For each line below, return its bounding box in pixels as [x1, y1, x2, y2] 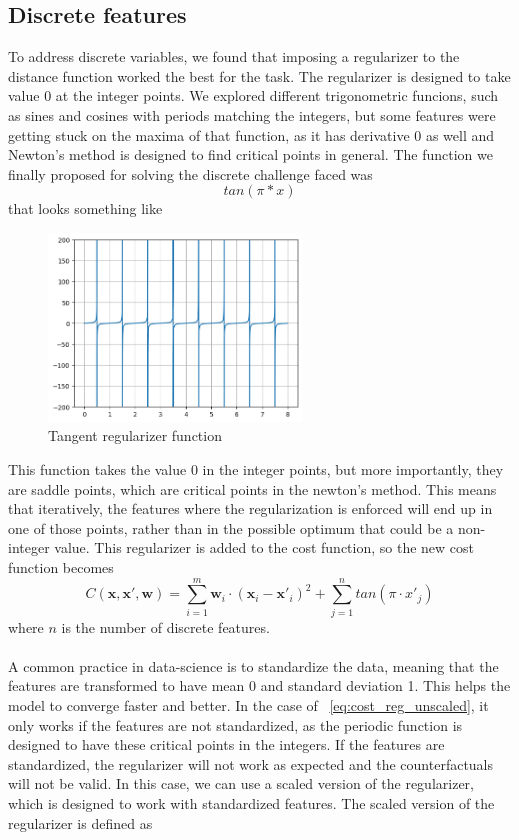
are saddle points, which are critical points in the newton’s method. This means [8, 478, 497, 499]
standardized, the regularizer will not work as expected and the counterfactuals [8, 753, 494, 774]
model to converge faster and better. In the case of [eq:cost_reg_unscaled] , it [8, 695, 489, 716]
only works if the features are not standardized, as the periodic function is [8, 714, 463, 735]
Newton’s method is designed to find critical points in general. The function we [8, 144, 493, 165]
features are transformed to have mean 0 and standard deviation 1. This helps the [8, 675, 511, 696]
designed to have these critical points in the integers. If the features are [8, 734, 445, 755]
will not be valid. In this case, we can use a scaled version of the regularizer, [8, 773, 474, 794]
